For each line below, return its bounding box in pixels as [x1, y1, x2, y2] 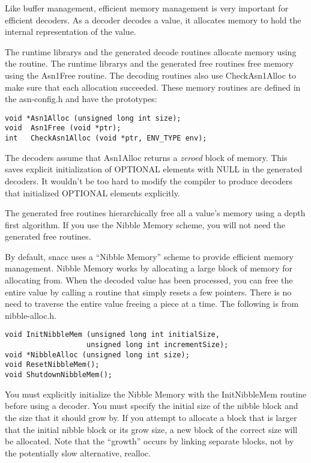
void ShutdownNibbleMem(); [5, 371, 112, 380]
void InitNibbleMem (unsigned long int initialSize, [5, 330, 220, 339]
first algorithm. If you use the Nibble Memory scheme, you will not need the [5, 218, 285, 231]
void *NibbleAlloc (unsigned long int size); [5, 350, 190, 359]
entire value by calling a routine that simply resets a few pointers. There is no [5, 285, 292, 298]
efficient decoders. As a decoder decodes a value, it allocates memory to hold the [5, 13, 301, 26]
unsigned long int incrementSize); [86, 340, 229, 350]
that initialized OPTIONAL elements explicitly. [5, 186, 180, 199]
